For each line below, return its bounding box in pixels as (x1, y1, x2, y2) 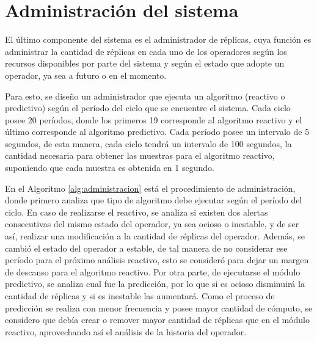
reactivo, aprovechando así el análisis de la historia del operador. (5, 325, 247, 338)
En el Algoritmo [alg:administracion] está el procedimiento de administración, (5, 181, 296, 194)
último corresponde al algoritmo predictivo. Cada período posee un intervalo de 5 (5, 125, 310, 138)
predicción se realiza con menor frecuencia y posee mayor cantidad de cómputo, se (5, 301, 313, 314)
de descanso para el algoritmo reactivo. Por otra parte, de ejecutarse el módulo (5, 265, 301, 278)
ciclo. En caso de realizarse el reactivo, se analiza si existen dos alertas (5, 205, 268, 218)
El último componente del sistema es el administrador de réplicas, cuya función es (5, 33, 312, 46)
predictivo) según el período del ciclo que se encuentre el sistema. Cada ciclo (5, 101, 291, 114)
